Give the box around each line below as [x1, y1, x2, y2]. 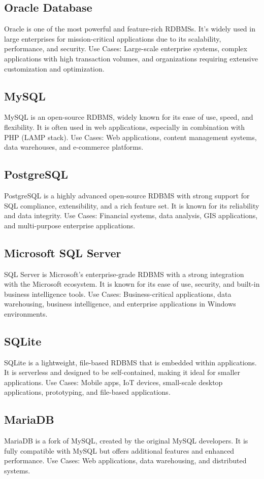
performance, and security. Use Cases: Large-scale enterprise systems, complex [4, 43, 247, 54]
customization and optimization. [4, 63, 105, 74]
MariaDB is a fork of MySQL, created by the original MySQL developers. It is [4, 435, 248, 446]
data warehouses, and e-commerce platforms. [4, 142, 144, 152]
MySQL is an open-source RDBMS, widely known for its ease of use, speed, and [4, 112, 253, 122]
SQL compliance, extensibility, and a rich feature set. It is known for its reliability [4, 200, 259, 211]
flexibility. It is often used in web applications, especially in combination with [4, 121, 245, 132]
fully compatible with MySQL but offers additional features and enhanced [4, 445, 235, 456]
